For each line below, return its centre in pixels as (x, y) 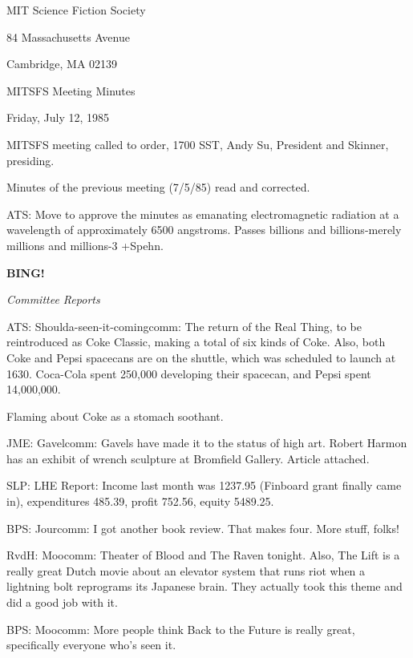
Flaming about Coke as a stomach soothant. (115, 416)
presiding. (30, 160)
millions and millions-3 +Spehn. (85, 245)
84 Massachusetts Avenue (68, 36)
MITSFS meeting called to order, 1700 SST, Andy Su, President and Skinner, (198, 144)
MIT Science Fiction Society (76, 10)
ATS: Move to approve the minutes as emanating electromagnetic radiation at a (203, 214)
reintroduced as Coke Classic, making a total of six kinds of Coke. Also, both (196, 342)
